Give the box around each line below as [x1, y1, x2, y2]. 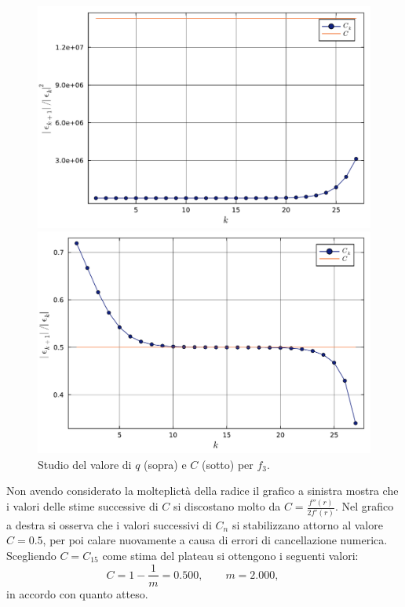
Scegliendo [6, 547, 57, 563]
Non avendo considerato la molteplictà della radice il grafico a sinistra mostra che [6, 482, 399, 499]
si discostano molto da [173, 498, 281, 514]
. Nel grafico [334, 498, 394, 514]
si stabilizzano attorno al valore [232, 516, 383, 532]
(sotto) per [201, 456, 254, 472]
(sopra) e [144, 456, 187, 472]
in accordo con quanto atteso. [6, 585, 148, 602]
